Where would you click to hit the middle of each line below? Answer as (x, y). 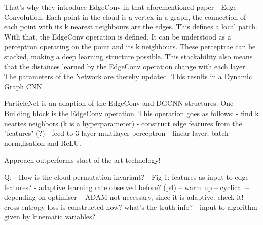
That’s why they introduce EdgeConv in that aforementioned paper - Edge (120, 7)
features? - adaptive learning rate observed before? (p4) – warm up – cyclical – (126, 187)
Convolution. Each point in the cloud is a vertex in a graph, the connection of (125, 16)
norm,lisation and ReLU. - (45, 143)
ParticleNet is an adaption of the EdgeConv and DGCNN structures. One (119, 103)
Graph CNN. (24, 86)
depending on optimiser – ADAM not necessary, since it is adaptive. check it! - (126, 197)
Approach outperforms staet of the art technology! (82, 160)
